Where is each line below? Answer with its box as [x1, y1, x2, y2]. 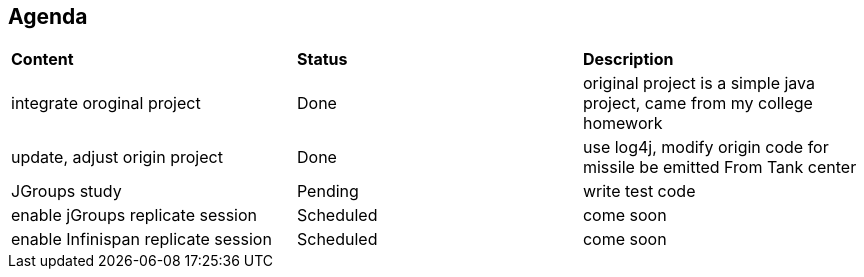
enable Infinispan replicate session [11, 229, 272, 250]
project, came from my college [582, 93, 813, 114]
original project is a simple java [582, 73, 816, 94]
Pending [296, 181, 359, 202]
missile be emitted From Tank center [582, 157, 857, 178]
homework [582, 113, 663, 134]
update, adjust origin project [11, 147, 223, 168]
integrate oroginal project [11, 93, 201, 114]
